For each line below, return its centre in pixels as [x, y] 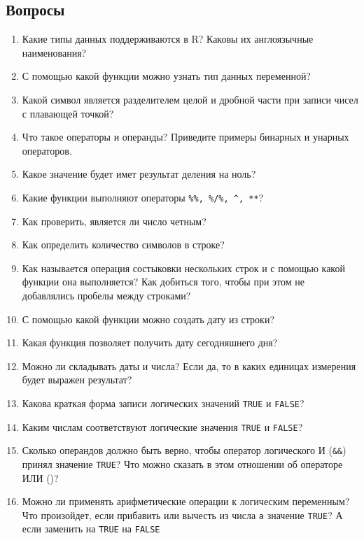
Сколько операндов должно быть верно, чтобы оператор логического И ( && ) [184, 450]
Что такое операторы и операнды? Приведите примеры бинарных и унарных [185, 137]
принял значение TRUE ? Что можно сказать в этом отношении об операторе [182, 463]
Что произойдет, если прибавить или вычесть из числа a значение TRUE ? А [182, 515]
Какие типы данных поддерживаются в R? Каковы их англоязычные [168, 39]
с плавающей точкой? [68, 113]
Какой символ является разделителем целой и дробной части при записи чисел [190, 99]
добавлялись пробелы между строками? [106, 295]
